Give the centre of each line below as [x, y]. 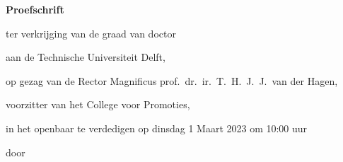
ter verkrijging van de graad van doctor [91, 33]
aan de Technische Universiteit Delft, [86, 57]
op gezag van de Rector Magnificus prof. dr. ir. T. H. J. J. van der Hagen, [172, 80]
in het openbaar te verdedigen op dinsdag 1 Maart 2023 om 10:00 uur [157, 128]
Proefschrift [35, 9]
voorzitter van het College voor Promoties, [98, 104]
